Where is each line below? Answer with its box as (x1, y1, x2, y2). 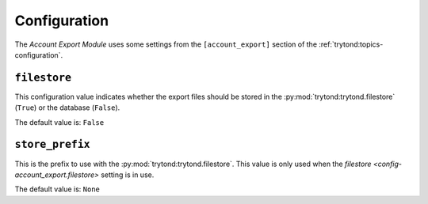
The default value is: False (14, 117, 105, 127)
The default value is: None (14, 184, 101, 194)
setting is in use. (100, 170, 155, 179)
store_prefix (14, 138, 90, 151)
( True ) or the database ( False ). (14, 103, 120, 112)
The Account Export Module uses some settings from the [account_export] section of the (14, 40, 317, 49)
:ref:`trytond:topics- (318, 40, 384, 49)
